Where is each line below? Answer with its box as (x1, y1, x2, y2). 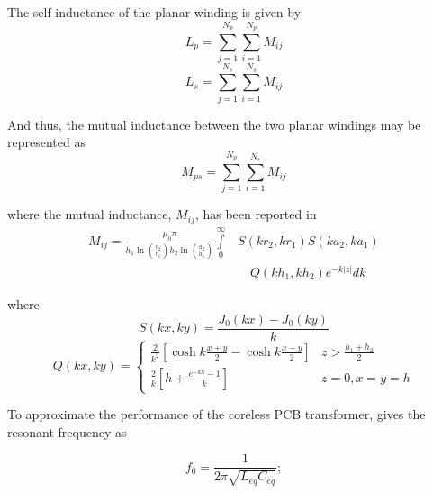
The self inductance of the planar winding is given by (7, 3, 302, 21)
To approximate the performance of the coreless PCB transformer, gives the (7, 405, 426, 424)
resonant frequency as (7, 422, 127, 441)
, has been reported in (194, 205, 317, 224)
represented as (7, 132, 86, 151)
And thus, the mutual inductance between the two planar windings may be (7, 114, 421, 133)
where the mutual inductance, (7, 205, 172, 224)
